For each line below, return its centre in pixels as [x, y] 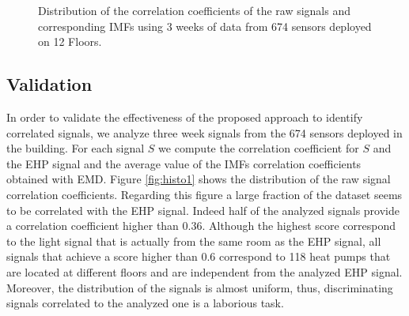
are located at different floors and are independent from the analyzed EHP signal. [204, 271]
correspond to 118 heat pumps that [305, 256]
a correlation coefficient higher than [93, 226]
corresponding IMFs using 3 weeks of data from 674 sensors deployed [205, 26]
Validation [49, 84]
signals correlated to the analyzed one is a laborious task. [145, 303]
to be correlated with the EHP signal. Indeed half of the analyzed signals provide [203, 210]
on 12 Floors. [70, 41]
